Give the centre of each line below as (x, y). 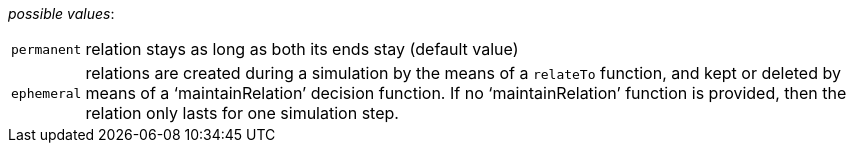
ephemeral (46, 93)
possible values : (61, 13)
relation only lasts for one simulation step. (242, 113)
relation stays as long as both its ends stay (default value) (302, 49)
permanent (46, 49)
